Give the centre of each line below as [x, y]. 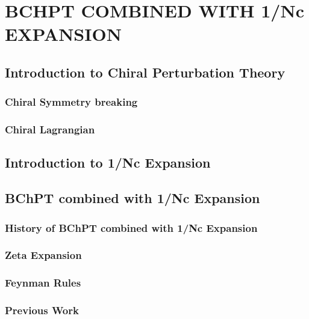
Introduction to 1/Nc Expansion [108, 163]
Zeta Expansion [43, 255]
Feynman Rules [43, 283]
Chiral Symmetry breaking [71, 102]
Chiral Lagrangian [50, 129]
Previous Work [42, 310]
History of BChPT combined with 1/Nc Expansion [131, 227]
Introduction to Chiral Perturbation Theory [145, 72]
